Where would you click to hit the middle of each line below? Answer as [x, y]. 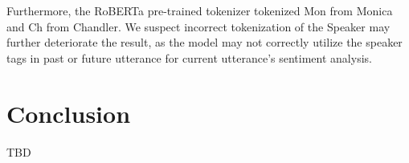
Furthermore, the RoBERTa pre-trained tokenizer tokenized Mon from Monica [200, 10]
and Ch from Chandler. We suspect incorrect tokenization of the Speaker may [198, 26]
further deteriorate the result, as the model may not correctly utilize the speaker [204, 42]
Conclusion [69, 113]
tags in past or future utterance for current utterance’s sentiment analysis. [189, 57]
